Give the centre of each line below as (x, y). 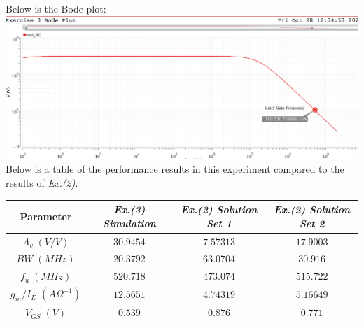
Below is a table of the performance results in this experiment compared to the (175, 169)
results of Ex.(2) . (42, 183)
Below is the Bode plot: (56, 8)
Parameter (46, 216)
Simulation (129, 223)
